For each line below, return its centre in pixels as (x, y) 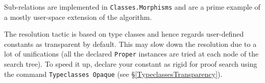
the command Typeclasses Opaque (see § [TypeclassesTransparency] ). (113, 74)
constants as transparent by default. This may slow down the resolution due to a (130, 44)
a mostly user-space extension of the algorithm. (78, 17)
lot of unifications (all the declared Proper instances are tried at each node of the (131, 54)
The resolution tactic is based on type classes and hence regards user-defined (124, 34)
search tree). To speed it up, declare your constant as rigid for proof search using (131, 64)
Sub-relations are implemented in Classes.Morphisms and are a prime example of (132, 7)
